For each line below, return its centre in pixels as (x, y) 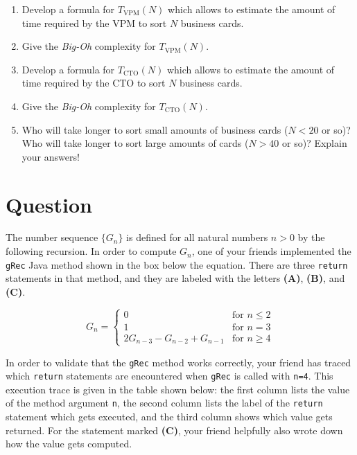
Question (49, 204)
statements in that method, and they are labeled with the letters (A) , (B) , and (175, 278)
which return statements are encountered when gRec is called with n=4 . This (169, 376)
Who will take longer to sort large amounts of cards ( (135, 143)
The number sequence (52, 237)
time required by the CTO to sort (94, 83)
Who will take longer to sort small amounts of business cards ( (155, 129)
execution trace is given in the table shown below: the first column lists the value (178, 389)
